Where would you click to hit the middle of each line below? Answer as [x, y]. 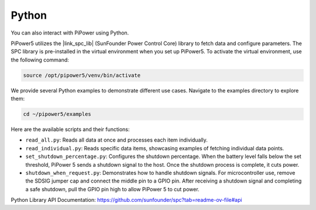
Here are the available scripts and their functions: [70, 129]
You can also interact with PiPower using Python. [70, 33]
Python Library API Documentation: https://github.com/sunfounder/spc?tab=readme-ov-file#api [126, 200]
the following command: [40, 60]
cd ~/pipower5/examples [57, 114]
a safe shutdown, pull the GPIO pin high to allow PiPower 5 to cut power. [112, 189]
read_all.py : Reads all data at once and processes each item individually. [116, 140]
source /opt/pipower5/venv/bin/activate [82, 75]
